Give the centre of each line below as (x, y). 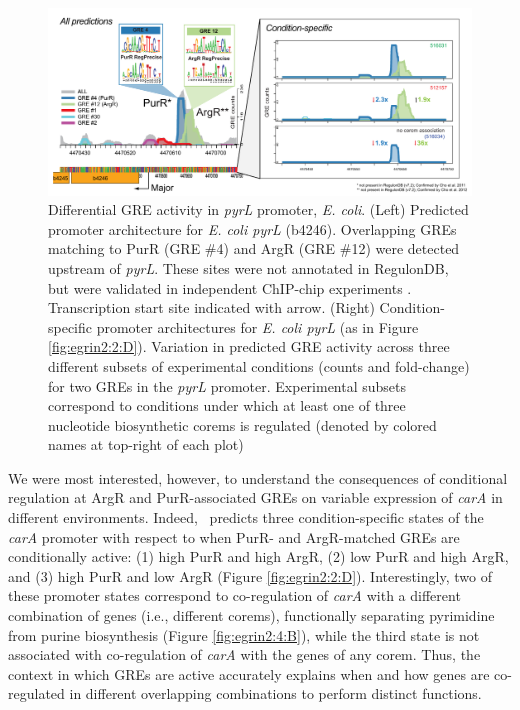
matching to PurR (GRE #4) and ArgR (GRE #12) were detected (254, 248)
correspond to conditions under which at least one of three (227, 405)
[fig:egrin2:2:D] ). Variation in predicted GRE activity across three (249, 346)
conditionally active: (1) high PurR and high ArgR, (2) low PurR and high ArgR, (258, 556)
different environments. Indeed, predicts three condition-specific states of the (246, 517)
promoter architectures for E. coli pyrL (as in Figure (257, 326)
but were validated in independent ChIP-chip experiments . (230, 287)
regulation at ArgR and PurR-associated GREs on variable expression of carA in (255, 497)
